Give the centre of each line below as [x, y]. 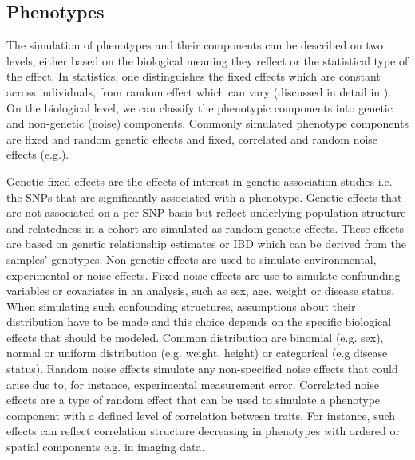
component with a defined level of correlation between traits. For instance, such [201, 415]
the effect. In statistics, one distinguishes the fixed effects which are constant [194, 76]
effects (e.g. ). [38, 154]
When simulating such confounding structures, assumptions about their [181, 306]
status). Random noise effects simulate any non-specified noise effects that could [202, 369]
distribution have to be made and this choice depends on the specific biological [199, 322]
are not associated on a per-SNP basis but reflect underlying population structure [206, 212]
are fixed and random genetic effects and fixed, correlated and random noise [192, 138]
